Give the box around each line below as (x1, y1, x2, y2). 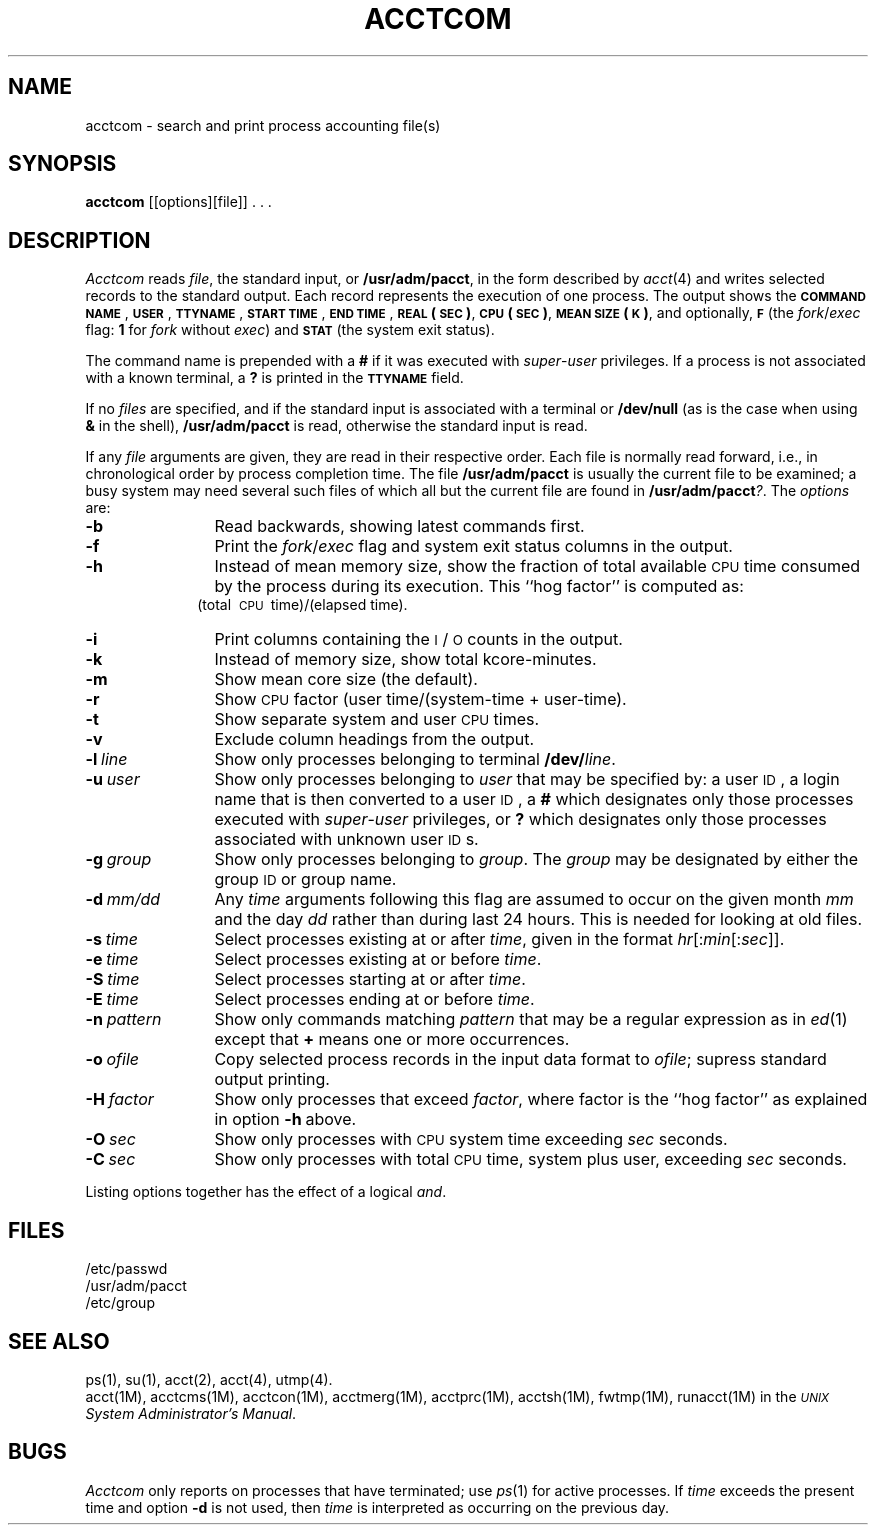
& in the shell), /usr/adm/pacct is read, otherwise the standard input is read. (85, 417, 588, 435)
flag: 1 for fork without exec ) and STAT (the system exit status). (85, 321, 495, 339)
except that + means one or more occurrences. (214, 1029, 570, 1050)
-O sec (85, 1129, 136, 1150)
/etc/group (85, 1294, 155, 1312)
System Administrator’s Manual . (85, 1404, 297, 1422)
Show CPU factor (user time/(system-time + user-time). (214, 689, 627, 710)
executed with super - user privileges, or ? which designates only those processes (214, 809, 827, 830)
